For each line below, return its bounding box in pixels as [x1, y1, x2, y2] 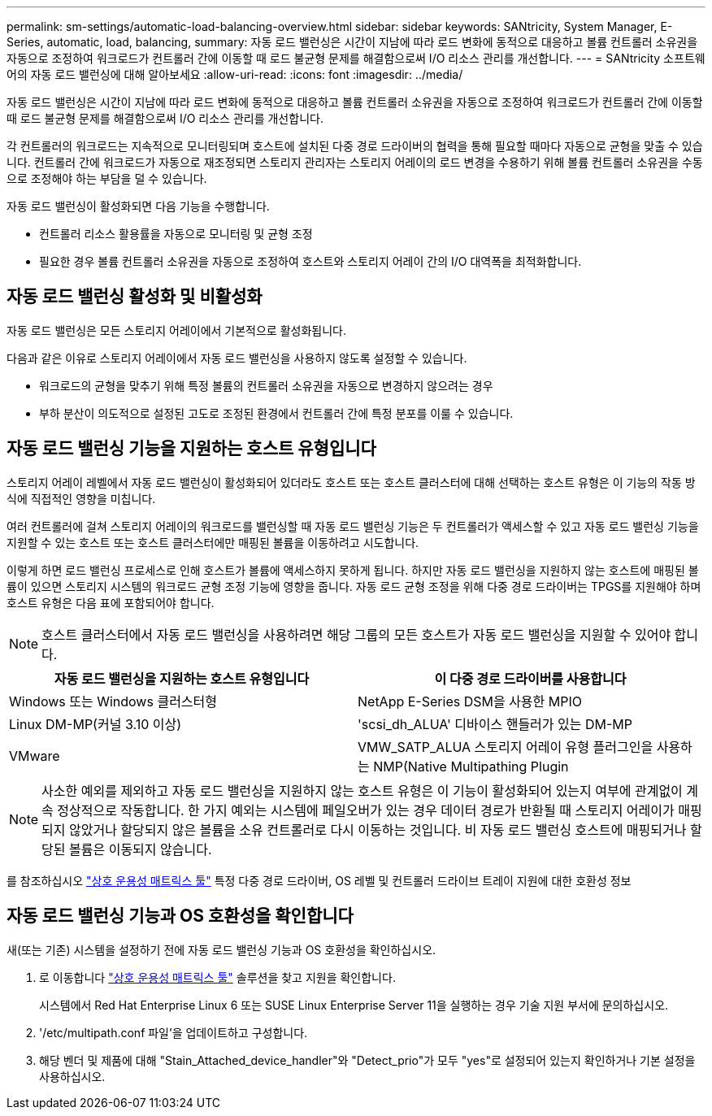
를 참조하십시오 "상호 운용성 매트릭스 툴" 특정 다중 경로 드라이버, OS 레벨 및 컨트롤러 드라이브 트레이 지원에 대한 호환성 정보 [7, 873, 632, 888]
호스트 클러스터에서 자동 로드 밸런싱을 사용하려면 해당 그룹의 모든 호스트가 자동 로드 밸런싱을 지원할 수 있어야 [41, 626, 671, 643]
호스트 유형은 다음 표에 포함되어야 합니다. [7, 595, 215, 610]
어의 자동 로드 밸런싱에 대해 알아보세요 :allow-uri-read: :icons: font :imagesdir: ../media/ [7, 67, 463, 81]
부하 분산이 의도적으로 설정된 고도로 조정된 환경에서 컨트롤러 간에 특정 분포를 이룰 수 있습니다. [39, 406, 514, 420]
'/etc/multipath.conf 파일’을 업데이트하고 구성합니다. [39, 1025, 308, 1040]
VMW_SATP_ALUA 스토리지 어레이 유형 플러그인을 [358, 738, 653, 755]
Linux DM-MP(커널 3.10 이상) [9, 715, 182, 732]
